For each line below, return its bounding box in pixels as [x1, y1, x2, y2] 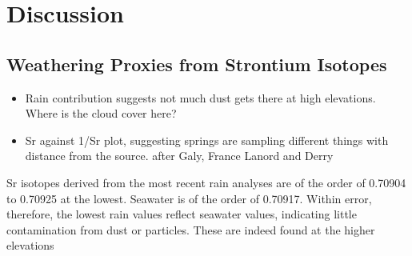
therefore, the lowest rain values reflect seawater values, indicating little [6, 206, 357, 222]
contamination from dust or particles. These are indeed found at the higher [6, 221, 375, 238]
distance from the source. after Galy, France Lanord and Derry [25, 147, 334, 164]
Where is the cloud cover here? [25, 105, 177, 122]
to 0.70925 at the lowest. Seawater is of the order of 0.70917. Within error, [6, 190, 372, 206]
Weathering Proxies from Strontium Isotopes [6, 51, 387, 76]
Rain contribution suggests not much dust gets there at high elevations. [25, 89, 376, 106]
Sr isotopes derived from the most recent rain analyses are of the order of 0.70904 [6, 174, 406, 190]
